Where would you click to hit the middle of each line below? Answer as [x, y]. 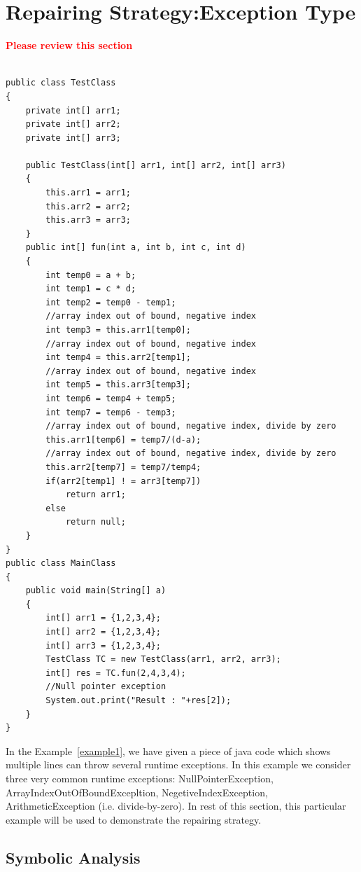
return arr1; [95, 495]
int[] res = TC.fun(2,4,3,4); [116, 673]
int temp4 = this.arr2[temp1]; [118, 358]
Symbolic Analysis [73, 857]
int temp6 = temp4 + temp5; [111, 398]
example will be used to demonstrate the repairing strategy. [134, 819]
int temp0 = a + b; [91, 275]
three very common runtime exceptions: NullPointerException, [140, 778]
